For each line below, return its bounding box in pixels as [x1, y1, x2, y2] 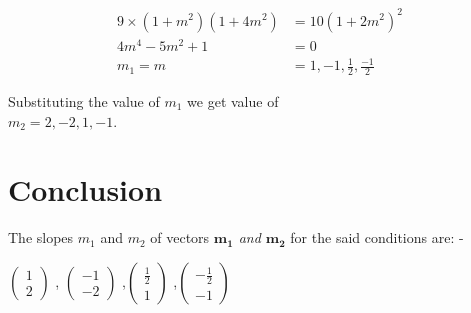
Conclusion [8, 169, 163, 210]
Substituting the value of [8, 91, 160, 112]
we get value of [187, 91, 279, 112]
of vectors [150, 227, 210, 248]
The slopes [8, 227, 74, 248]
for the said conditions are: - [290, 227, 464, 248]
